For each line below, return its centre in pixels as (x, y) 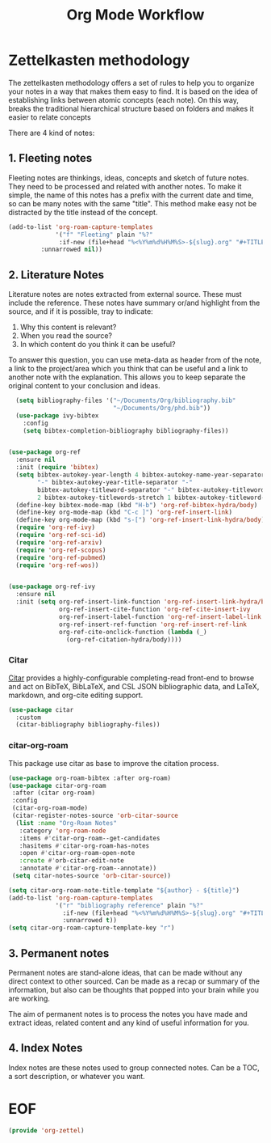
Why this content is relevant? (68, 327)
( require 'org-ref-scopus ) (61, 550)
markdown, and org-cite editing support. (76, 695)
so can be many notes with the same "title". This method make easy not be (133, 203)
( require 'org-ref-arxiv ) (59, 542)
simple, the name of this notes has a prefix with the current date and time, (131, 195)
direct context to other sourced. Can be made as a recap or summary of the (134, 981)
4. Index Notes (46, 1048)
